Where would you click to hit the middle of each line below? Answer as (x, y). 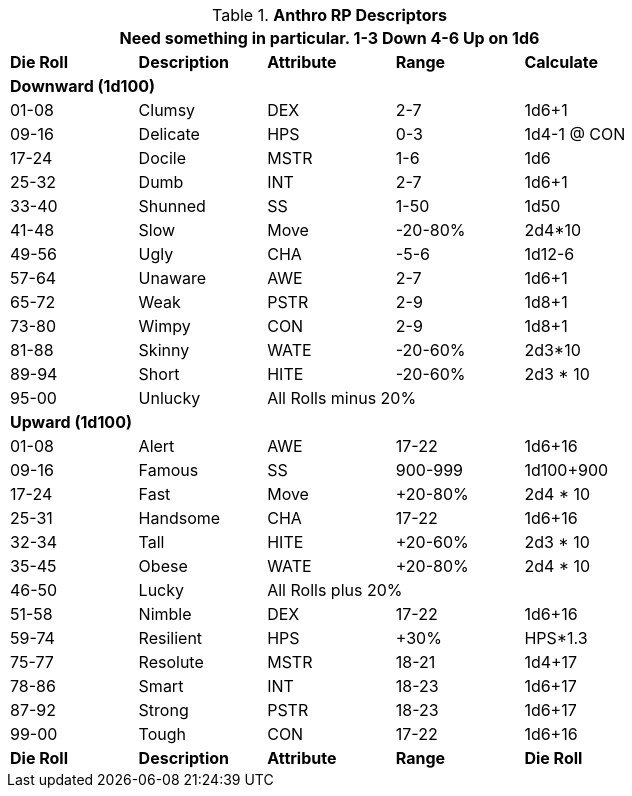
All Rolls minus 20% (342, 398)
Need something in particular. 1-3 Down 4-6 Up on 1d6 (329, 38)
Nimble (165, 614)
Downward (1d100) (83, 86)
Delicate (169, 134)
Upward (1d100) (71, 422)
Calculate (561, 62)
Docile (162, 158)
